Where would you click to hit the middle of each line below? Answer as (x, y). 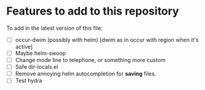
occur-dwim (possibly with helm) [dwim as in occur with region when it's (107, 40)
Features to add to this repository (93, 11)
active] (24, 47)
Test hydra (29, 81)
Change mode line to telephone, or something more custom (90, 60)
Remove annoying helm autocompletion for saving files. (86, 74)
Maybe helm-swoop (40, 53)
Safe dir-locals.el (36, 67)
